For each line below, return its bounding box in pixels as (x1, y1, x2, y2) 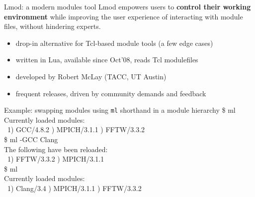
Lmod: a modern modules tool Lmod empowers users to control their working (4, 1, 251, 11)
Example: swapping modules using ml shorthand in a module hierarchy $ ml (4, 105, 236, 115)
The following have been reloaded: (4, 144, 108, 154)
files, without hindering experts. (4, 21, 101, 31)
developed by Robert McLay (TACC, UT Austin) (15, 71, 167, 81)
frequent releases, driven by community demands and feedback (15, 88, 206, 98)
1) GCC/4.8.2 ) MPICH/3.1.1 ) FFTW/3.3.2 (7, 124, 145, 135)
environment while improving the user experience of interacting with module (4, 11, 243, 21)
